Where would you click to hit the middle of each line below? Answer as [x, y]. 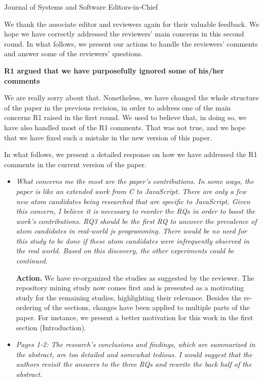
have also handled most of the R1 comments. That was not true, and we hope [125, 127]
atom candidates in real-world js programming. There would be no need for [131, 231]
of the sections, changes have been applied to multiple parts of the [147, 307]
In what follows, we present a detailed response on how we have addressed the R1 [131, 154]
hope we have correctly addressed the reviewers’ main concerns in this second [124, 34]
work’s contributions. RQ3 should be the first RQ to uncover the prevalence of [136, 221]
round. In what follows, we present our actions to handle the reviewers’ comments [131, 43]
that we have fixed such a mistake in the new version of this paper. [108, 137]
